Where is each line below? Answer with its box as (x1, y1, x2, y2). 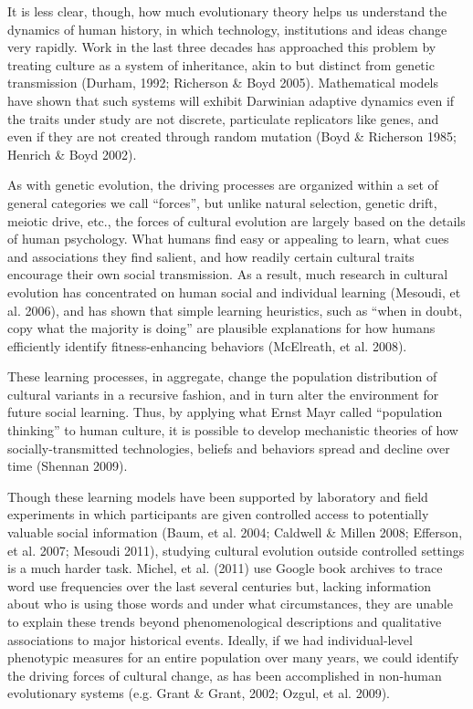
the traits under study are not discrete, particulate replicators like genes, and (7, 109, 439, 128)
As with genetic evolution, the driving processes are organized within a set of (7, 175, 438, 194)
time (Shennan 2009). (7, 456, 128, 475)
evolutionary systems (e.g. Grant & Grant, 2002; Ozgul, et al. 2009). (7, 683, 390, 703)
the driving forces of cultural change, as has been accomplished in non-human (7, 665, 442, 684)
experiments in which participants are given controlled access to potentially (7, 505, 429, 524)
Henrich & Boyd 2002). (7, 144, 137, 163)
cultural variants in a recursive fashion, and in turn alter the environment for (7, 384, 439, 403)
